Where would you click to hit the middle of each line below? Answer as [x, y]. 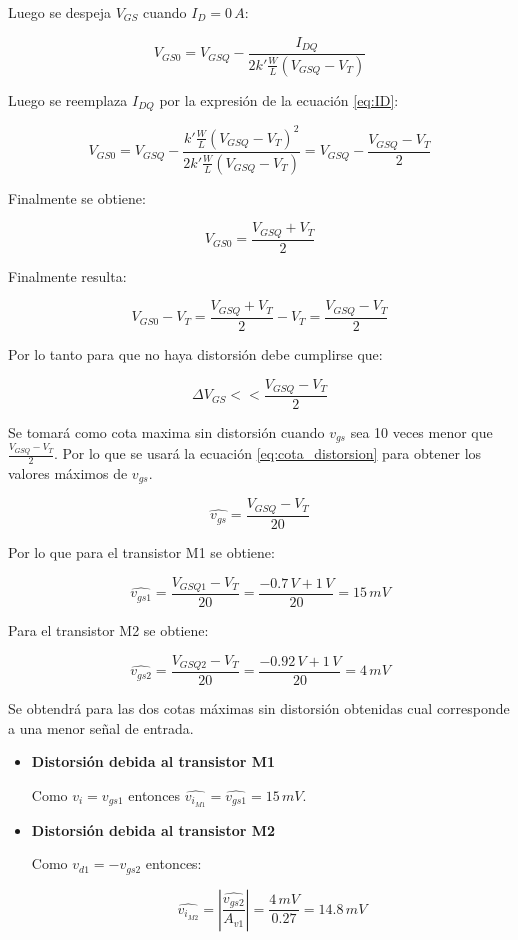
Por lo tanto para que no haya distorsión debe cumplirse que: [195, 353]
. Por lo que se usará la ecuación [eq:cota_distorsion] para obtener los [268, 453]
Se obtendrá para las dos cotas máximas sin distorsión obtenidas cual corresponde [259, 708]
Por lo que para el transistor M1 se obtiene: [141, 551]
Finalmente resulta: [67, 275]
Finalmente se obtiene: [77, 197]
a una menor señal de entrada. [101, 727]
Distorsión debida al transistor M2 [153, 829]
